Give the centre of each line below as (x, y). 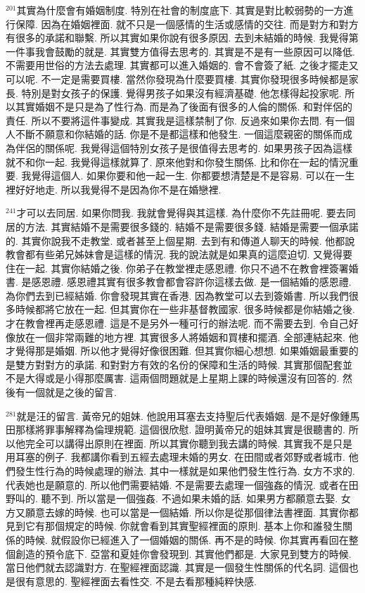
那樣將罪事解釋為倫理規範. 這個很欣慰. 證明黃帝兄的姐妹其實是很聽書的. (180, 429)
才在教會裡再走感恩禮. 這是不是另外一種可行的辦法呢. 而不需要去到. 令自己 (177, 323)
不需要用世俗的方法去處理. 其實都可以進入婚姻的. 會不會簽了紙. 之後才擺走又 (182, 65)
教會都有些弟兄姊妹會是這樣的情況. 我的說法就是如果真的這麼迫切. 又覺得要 (179, 254)
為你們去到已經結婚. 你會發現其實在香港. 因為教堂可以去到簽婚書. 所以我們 (177, 295)
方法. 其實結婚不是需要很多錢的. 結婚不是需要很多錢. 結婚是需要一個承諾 (192, 226)
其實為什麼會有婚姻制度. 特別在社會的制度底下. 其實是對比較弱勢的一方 (180, 10)
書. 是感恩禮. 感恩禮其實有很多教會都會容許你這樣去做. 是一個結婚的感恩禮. (179, 282)
